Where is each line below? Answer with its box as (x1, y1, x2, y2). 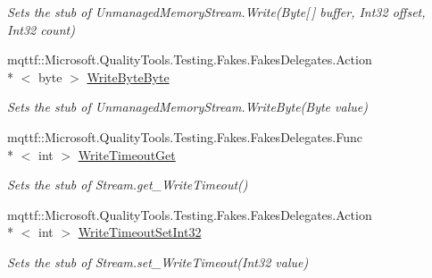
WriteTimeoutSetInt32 (78, 223, 202, 241)
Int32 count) (7, 20, 75, 38)
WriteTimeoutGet (78, 145, 176, 164)
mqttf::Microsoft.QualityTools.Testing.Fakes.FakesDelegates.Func (7, 127, 362, 146)
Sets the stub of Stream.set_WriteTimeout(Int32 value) (7, 252, 309, 271)
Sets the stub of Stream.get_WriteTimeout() (7, 175, 248, 194)
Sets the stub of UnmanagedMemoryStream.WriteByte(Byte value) (7, 97, 368, 116)
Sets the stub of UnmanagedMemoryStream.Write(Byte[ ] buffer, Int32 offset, (7, 3, 426, 21)
